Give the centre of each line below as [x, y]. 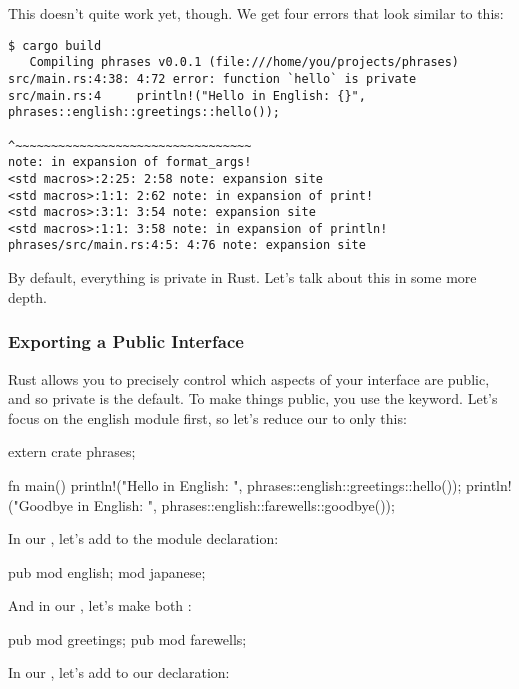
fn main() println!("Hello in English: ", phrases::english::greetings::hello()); [235, 484]
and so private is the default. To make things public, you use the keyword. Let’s [253, 398]
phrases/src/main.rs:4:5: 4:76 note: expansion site [187, 245]
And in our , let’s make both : [100, 605]
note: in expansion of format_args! [130, 162]
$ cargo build [55, 45]
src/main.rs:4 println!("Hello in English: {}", [187, 95]
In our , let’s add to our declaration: [119, 672]
